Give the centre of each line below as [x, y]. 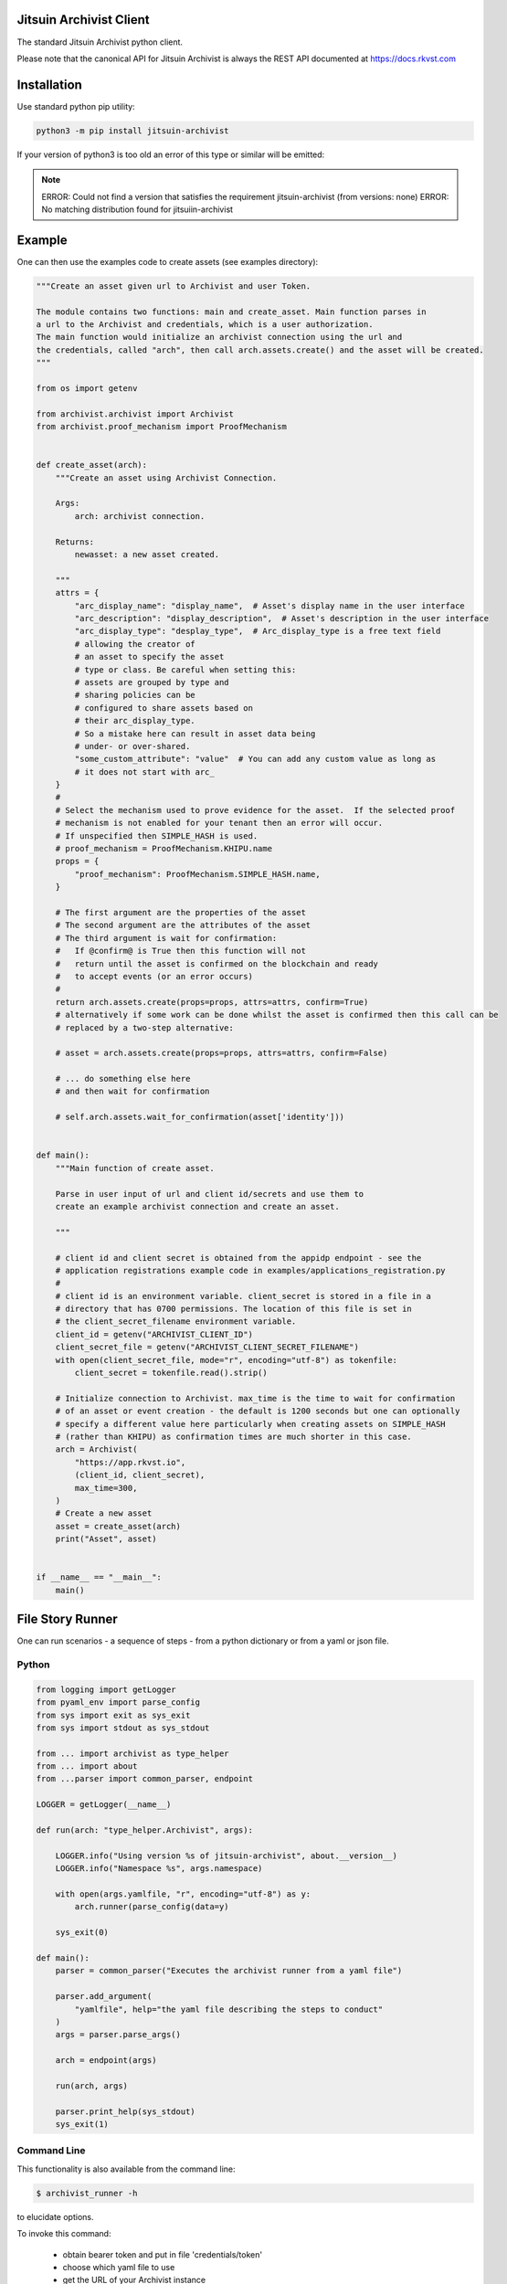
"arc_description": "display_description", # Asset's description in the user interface [281, 618]
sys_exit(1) [82, 2125]
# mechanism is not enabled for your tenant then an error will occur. [219, 823]
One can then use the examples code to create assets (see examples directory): [168, 261]
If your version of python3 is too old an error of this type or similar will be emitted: [171, 154]
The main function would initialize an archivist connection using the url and [219, 337]
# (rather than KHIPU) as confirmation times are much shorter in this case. [234, 1437]
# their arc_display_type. [135, 721]
